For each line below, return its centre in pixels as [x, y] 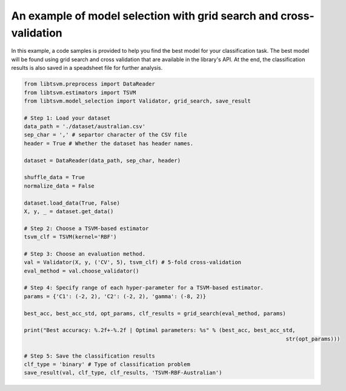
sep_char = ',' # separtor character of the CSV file [105, 135]
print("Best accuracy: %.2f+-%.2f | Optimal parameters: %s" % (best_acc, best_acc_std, [160, 330]
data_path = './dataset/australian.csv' [85, 127]
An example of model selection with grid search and [145, 16]
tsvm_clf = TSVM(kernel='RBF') [71, 237]
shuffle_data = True [54, 177]
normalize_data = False [59, 186]
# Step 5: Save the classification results [90, 356]
